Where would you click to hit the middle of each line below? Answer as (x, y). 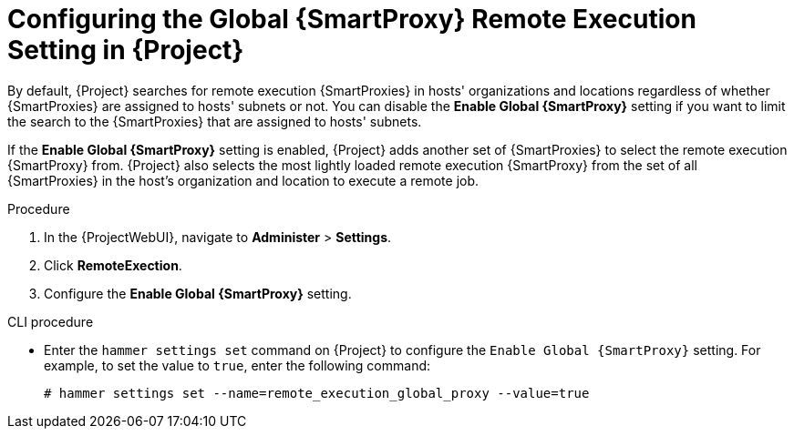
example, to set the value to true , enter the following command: (237, 365)
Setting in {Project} (126, 50)
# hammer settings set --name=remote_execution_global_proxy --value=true (317, 393)
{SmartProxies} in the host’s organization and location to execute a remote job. (243, 180)
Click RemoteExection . (113, 265)
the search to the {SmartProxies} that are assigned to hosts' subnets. (215, 121)
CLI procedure (51, 321)
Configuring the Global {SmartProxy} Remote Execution (352, 19)
